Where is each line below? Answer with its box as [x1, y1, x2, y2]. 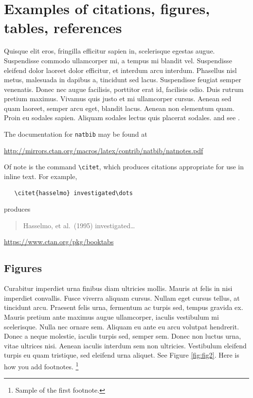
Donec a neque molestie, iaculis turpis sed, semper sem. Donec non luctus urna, [4, 331, 241, 341]
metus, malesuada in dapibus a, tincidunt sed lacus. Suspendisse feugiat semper [4, 74, 241, 85]
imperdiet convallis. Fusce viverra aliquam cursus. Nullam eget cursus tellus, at [4, 292, 240, 303]
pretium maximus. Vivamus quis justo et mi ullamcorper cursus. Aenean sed [4, 93, 232, 104]
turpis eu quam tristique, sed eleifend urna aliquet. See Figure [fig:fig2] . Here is [4, 350, 239, 360]
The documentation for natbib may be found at [4, 129, 147, 139]
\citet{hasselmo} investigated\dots [14, 189, 133, 197]
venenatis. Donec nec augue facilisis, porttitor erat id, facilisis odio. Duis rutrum [4, 84, 244, 94]
